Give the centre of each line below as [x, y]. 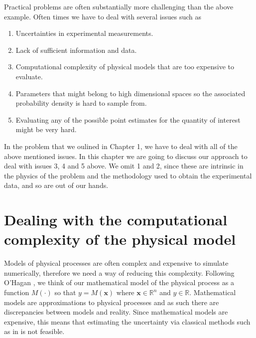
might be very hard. [46, 129]
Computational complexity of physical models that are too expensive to [125, 67]
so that [65, 292]
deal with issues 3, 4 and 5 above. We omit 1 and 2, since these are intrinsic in [124, 166]
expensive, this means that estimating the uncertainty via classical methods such [127, 321]
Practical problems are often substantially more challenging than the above [119, 6]
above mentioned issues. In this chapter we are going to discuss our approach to [126, 156]
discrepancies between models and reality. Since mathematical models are [116, 312]
